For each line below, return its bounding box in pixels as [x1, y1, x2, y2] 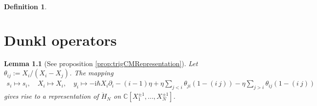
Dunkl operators [4, 30, 117, 50]
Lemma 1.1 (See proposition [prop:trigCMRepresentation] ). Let [4, 58, 198, 68]
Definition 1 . [4, 1, 47, 11]
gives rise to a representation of [4, 91, 99, 101]
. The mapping [69, 68, 114, 78]
